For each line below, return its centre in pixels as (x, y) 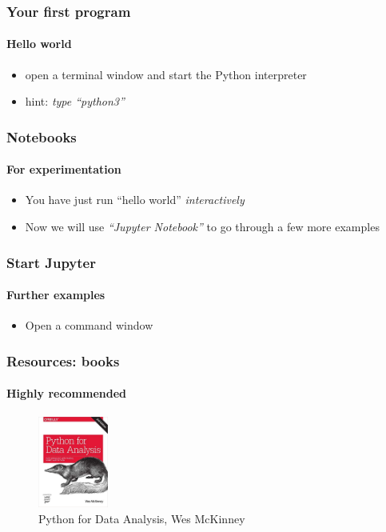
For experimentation (64, 169)
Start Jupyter (51, 262)
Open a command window (89, 325)
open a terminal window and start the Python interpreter (166, 74)
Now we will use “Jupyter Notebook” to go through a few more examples (202, 227)
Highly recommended (67, 393)
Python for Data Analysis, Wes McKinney (142, 518)
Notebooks (42, 136)
